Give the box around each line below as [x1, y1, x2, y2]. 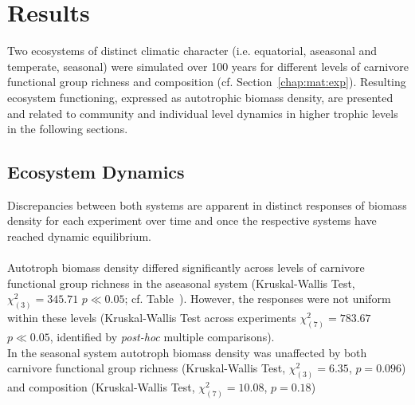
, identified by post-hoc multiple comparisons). [49, 328, 275, 345]
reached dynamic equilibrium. [7, 228, 151, 245]
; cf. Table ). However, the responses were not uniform [124, 290, 391, 307]
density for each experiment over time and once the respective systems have [7, 212, 377, 229]
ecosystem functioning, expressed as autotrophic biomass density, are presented [7, 88, 393, 105]
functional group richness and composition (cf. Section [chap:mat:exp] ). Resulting [7, 73, 406, 90]
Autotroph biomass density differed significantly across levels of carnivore [7, 259, 365, 276]
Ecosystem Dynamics [7, 159, 185, 184]
